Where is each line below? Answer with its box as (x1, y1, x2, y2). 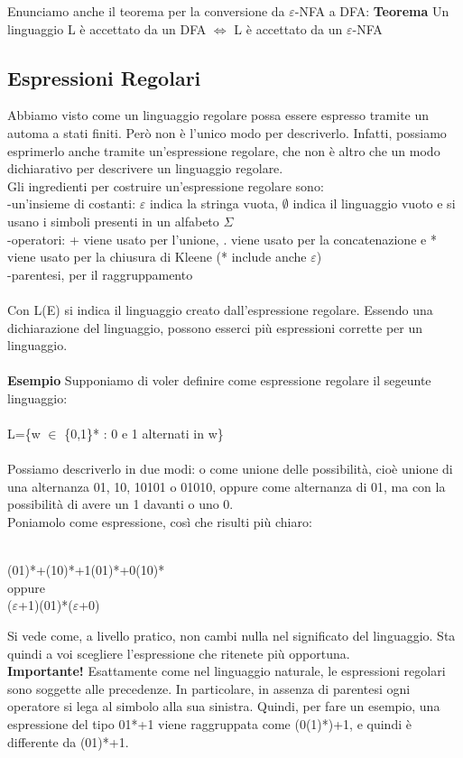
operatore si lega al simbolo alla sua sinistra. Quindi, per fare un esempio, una (7, 697, 440, 716)
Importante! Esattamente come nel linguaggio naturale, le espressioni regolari (7, 661, 446, 680)
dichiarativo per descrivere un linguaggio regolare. (7, 159, 283, 178)
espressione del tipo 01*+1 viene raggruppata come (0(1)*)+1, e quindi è (7, 714, 412, 733)
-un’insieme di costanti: (7, 194, 136, 213)
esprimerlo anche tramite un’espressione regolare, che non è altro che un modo (7, 141, 440, 160)
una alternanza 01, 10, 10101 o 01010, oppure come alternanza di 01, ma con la (7, 476, 446, 495)
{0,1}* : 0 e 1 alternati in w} (64, 424, 224, 443)
